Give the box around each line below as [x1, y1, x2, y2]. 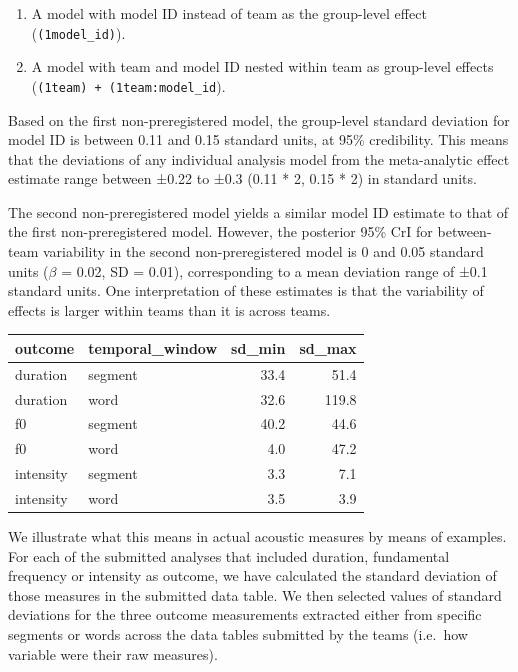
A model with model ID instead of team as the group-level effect [31, 3, 427, 23]
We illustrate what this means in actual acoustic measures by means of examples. [8, 526, 507, 547]
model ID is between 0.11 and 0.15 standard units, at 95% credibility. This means [8, 129, 509, 150]
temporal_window [88, 337, 218, 358]
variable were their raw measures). [8, 643, 218, 664]
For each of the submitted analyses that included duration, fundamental [8, 545, 450, 566]
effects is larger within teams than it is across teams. [8, 299, 331, 320]
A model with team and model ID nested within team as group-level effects [31, 56, 494, 77]
